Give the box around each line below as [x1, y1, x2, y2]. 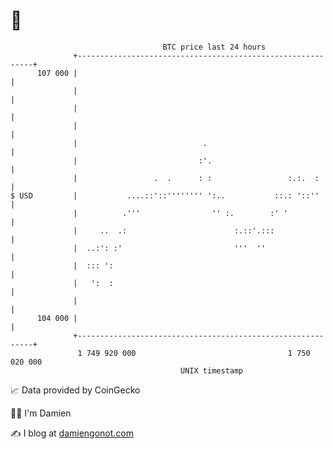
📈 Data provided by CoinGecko [10, 384, 141, 396]
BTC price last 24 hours [162, 42, 267, 52]
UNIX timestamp [180, 365, 244, 376]
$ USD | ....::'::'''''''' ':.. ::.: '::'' [10, 190, 320, 201]
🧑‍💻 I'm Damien [10, 407, 72, 419]
